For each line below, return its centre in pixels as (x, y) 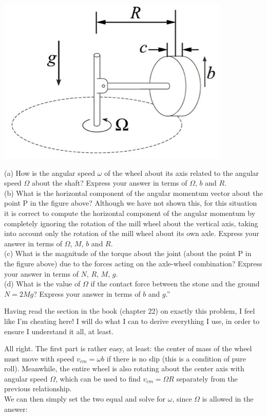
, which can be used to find (98, 378)
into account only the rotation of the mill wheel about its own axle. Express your (132, 233)
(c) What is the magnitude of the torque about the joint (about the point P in (128, 253)
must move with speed (39, 358)
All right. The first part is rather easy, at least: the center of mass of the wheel (128, 348)
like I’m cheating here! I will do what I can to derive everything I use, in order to (132, 321)
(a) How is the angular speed (50, 173)
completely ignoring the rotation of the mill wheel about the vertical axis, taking (131, 223)
